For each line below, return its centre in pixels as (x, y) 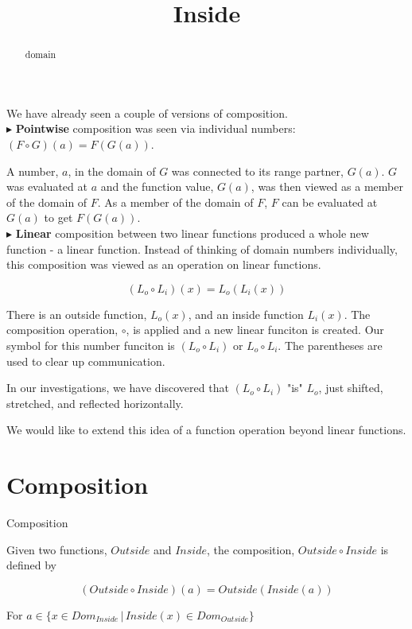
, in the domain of (112, 171)
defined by (32, 565)
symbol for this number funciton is (91, 345)
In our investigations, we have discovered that (118, 388)
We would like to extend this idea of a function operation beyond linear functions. (206, 430)
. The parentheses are (330, 345)
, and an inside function (246, 314)
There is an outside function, (77, 314)
